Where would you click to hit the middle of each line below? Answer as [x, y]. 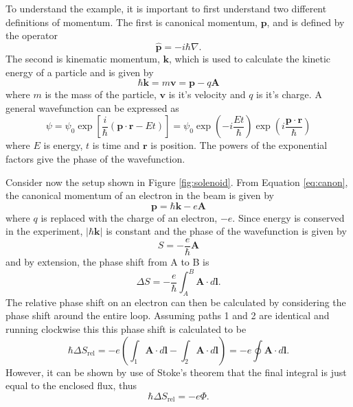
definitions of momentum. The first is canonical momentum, [132, 22]
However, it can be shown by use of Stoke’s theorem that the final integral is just [176, 372]
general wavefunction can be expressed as [92, 107]
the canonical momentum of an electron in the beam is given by [140, 195]
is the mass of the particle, [101, 94]
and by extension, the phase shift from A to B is [107, 261]
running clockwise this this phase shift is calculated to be [126, 329]
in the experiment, [44, 231]
